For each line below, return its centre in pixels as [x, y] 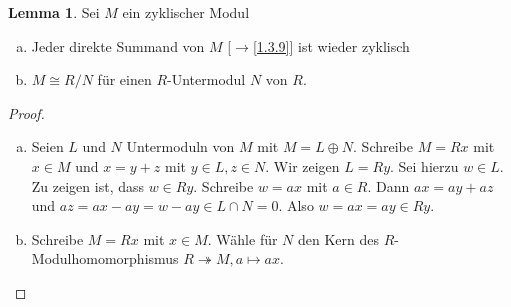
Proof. [26, 112]
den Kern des [339, 238]
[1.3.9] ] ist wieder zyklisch [331, 45]
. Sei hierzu [424, 165]
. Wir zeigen [302, 165]
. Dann [388, 185]
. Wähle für [242, 238]
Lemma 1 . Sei [54, 12]
